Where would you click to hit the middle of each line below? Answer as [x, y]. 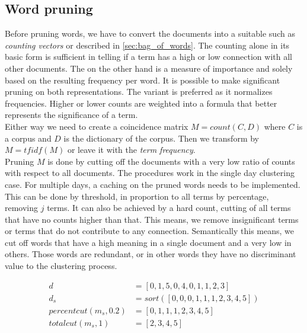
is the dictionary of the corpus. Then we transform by [161, 138]
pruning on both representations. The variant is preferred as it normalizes [139, 92]
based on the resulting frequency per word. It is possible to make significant [143, 80]
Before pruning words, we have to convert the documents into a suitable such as [150, 33]
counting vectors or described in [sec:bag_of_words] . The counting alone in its [147, 45]
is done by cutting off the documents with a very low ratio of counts [171, 161]
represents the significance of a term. [71, 115]
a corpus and [28, 138]
